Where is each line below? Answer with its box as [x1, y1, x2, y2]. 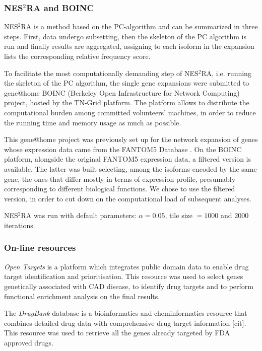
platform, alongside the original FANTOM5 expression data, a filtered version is [4, 154, 251, 164]
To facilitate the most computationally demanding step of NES [4, 67, 199, 78]
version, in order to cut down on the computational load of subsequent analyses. [4, 193, 251, 203]
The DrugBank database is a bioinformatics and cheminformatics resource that [4, 308, 247, 318]
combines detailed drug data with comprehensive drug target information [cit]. [4, 317, 246, 328]
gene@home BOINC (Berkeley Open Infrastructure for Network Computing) [4, 87, 240, 98]
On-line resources [4, 241, 76, 254]
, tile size [165, 210, 192, 221]
